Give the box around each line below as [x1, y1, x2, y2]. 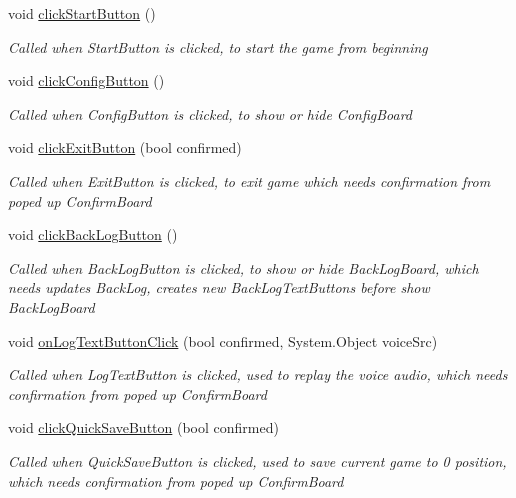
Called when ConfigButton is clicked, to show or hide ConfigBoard [8, 103, 413, 124]
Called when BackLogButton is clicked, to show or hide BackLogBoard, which [8, 257, 479, 278]
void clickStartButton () [8, 3, 156, 23]
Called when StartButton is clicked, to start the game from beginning [8, 36, 428, 57]
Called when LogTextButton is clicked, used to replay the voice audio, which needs [8, 364, 508, 385]
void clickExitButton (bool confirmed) [8, 137, 242, 158]
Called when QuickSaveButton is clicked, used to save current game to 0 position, [8, 450, 507, 471]
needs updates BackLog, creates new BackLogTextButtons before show [8, 277, 430, 298]
